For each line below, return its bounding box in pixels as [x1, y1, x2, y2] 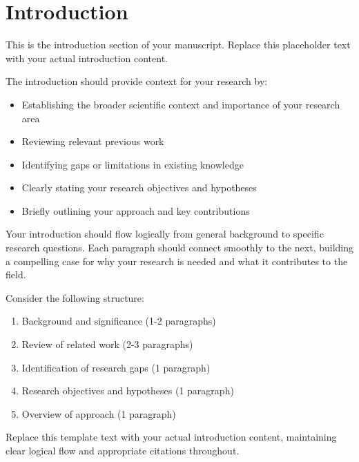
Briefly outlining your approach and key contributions [21, 203, 250, 218]
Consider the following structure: [6, 290, 144, 305]
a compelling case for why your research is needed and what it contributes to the [6, 253, 348, 268]
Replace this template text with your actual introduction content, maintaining [6, 430, 337, 444]
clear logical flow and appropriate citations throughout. [6, 443, 240, 457]
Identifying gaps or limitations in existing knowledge [21, 157, 244, 171]
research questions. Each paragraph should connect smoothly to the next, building [6, 240, 353, 255]
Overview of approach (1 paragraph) [21, 406, 176, 421]
